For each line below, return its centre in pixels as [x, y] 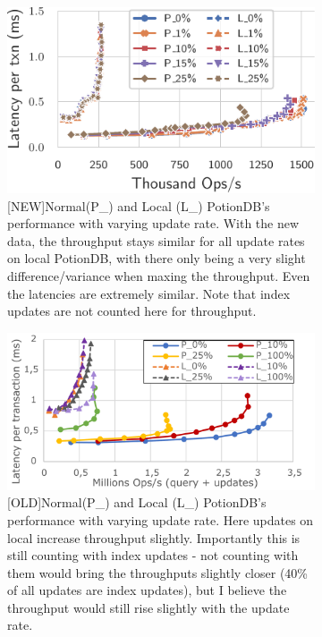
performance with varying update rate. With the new [153, 223]
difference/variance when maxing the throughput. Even [159, 275]
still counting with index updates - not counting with [153, 555]
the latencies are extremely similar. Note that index [149, 293]
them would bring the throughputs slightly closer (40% [157, 572]
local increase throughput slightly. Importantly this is [154, 537]
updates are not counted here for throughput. [132, 311]
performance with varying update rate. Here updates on [161, 519]
